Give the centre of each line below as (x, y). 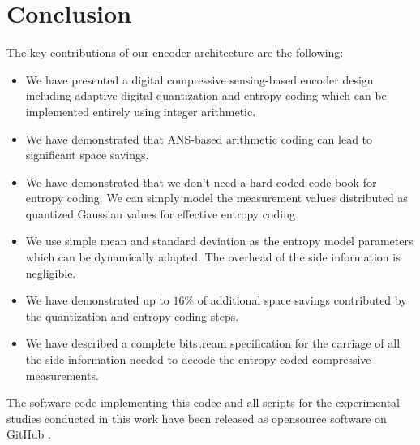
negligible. (51, 272)
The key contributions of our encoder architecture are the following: (175, 52)
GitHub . (29, 434)
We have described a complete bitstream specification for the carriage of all (213, 343)
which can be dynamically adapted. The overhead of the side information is (213, 257)
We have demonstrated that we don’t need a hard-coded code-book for (201, 181)
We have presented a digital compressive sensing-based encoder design (199, 79)
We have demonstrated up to (97, 300)
